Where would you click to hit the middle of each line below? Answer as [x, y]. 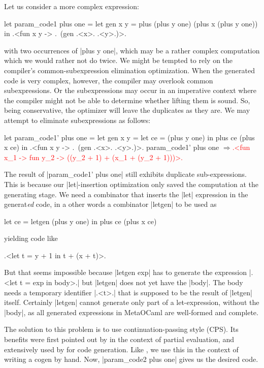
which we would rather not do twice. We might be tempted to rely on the [119, 60]
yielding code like [31, 238]
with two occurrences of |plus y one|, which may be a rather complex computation [132, 50]
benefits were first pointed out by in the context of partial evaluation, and [119, 339]
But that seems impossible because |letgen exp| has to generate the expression [125, 272]
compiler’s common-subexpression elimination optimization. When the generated [129, 70]
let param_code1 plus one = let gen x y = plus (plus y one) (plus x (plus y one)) [131, 23]
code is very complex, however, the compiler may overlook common [109, 80]
